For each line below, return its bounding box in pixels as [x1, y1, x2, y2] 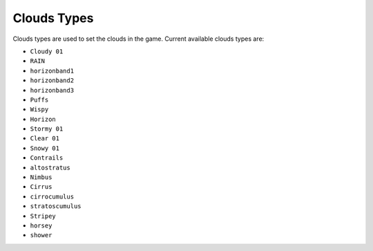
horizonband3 [30, 86, 75, 94]
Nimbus [30, 174, 52, 181]
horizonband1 [30, 66, 75, 75]
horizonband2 [30, 77, 75, 84]
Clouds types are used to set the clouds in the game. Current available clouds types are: [12, 35, 265, 43]
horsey [30, 221, 52, 230]
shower [30, 232, 52, 239]
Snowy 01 [30, 144, 60, 152]
